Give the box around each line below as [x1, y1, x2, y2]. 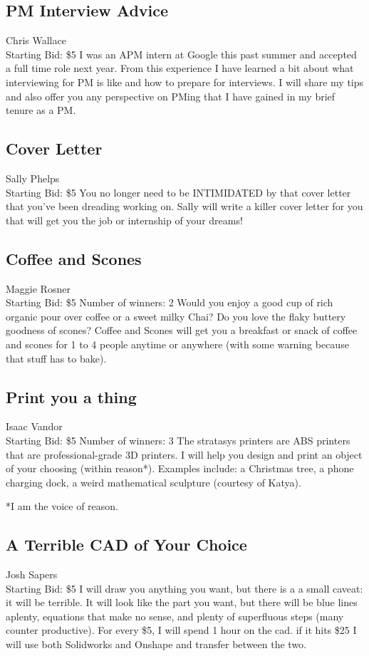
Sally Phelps [6, 170, 60, 185]
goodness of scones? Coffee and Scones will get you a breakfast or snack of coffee [6, 323, 358, 338]
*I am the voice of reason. [6, 499, 118, 514]
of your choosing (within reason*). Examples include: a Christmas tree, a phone [6, 461, 354, 476]
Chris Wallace [6, 33, 66, 48]
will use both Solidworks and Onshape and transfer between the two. [6, 637, 307, 652]
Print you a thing [6, 385, 137, 407]
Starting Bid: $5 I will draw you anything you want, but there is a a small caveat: [6, 580, 363, 595]
